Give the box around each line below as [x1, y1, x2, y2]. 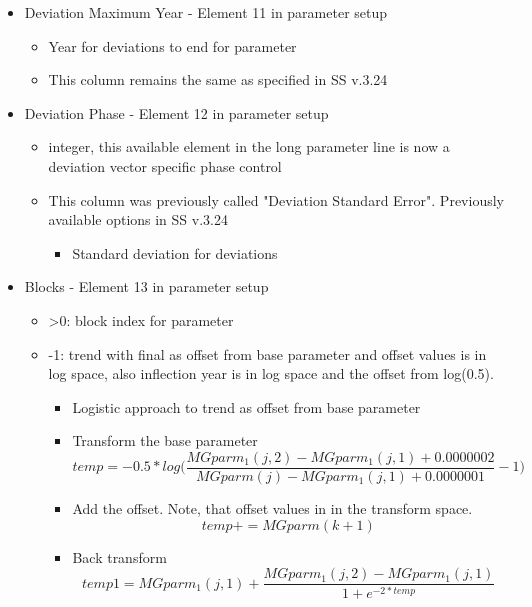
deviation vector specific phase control [48, 155, 282, 176]
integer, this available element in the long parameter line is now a [48, 136, 450, 157]
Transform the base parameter [72, 430, 258, 451]
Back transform [72, 546, 167, 567]
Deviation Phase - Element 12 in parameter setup [24, 102, 329, 123]
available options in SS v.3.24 [48, 209, 228, 230]
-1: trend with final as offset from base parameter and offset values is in [48, 343, 487, 364]
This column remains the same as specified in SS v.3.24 [48, 69, 388, 90]
